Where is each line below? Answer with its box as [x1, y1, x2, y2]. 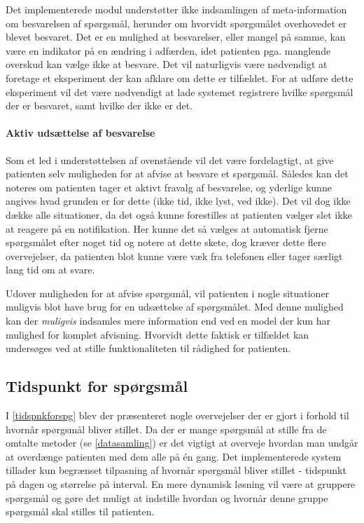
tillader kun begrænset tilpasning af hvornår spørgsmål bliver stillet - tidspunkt [6, 463, 346, 477]
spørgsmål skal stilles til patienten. [6, 504, 155, 519]
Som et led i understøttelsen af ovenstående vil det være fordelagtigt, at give [6, 152, 334, 167]
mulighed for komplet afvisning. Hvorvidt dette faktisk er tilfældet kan [6, 327, 309, 341]
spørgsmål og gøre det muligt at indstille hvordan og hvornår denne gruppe [6, 490, 328, 505]
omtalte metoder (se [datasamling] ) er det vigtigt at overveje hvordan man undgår [6, 435, 358, 450]
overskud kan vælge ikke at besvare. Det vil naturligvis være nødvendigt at [6, 57, 328, 72]
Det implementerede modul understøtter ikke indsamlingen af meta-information [6, 2, 347, 16]
